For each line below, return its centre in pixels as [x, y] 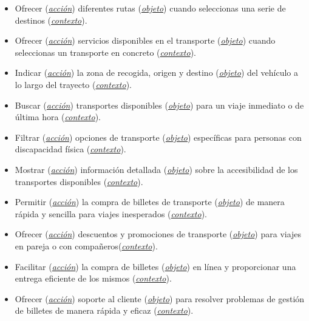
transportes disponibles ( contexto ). [79, 181]
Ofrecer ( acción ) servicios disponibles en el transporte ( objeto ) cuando [145, 40]
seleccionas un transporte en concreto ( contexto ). [105, 52]
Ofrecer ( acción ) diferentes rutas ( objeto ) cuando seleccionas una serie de [150, 8]
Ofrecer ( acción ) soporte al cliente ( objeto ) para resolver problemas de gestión [160, 298]
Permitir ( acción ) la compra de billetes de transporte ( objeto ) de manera [150, 202]
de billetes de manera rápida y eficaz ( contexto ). [104, 310]
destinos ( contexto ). [51, 20]
